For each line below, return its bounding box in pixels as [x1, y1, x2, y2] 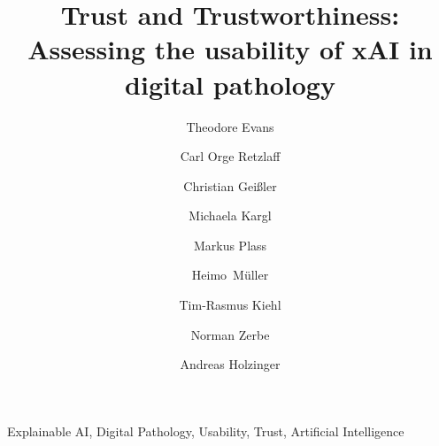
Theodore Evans [186, 117, 274, 135]
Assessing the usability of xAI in [27, 31, 433, 67]
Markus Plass [193, 235, 267, 254]
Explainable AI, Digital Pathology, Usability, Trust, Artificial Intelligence [7, 421, 404, 440]
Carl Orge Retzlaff [180, 147, 281, 165]
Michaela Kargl [189, 206, 272, 225]
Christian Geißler [183, 176, 277, 195]
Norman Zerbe [190, 325, 270, 343]
